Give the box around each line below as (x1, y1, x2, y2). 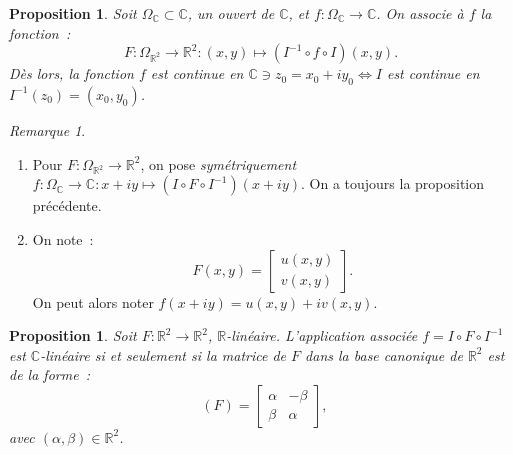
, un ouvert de (187, 3, 275, 23)
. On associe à (376, 3, 464, 23)
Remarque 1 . (9, 119, 86, 140)
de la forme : (9, 364, 91, 385)
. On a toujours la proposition (300, 173, 485, 194)
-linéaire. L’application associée (226, 325, 418, 346)
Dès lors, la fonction (9, 63, 134, 84)
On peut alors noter (32, 291, 154, 312)
